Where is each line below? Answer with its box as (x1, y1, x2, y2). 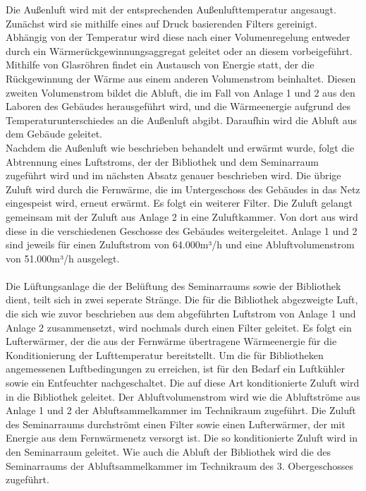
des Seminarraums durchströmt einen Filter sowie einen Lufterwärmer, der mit (6, 416, 346, 431)
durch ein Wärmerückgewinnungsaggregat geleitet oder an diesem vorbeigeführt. (6, 43, 353, 58)
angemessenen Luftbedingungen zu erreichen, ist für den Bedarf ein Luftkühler (6, 361, 345, 376)
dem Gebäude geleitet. (6, 126, 102, 141)
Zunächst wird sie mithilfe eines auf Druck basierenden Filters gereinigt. (6, 16, 317, 30)
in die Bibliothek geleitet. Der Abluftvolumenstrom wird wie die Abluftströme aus (6, 389, 360, 404)
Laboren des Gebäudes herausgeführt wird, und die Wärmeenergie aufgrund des (6, 99, 350, 114)
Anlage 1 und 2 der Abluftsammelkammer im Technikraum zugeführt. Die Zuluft (6, 403, 356, 418)
